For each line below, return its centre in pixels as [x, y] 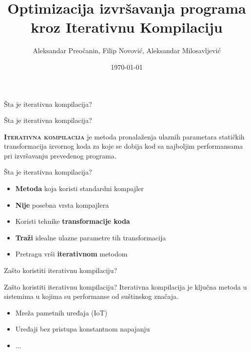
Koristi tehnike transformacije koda [73, 221]
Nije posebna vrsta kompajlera [62, 205]
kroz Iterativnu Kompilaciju [127, 27]
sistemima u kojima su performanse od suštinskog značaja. [91, 296]
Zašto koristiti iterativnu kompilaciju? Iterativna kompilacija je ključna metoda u [125, 286]
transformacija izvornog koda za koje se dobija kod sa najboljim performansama [124, 146]
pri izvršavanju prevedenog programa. [60, 155]
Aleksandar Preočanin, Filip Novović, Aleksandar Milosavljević [127, 50]
